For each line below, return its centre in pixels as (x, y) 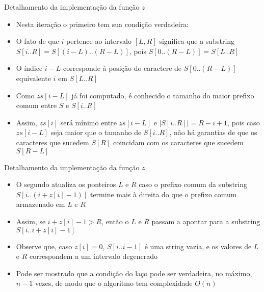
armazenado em (41, 204)
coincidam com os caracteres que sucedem (178, 142)
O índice (29, 68)
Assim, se (31, 221)
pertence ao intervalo (99, 41)
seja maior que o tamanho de (96, 132)
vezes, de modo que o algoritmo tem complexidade (114, 283)
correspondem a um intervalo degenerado (94, 256)
